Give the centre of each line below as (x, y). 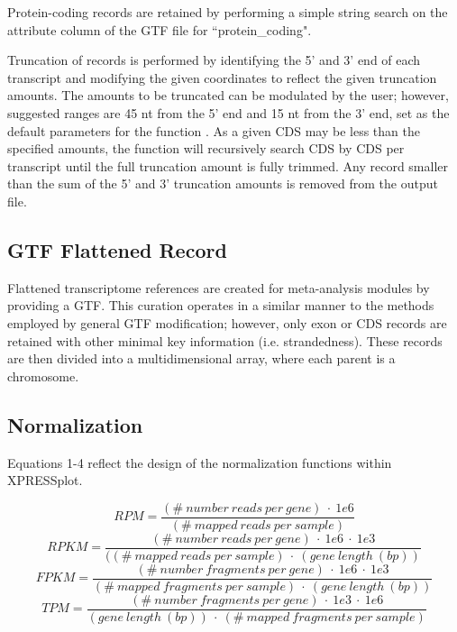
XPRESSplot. (45, 480)
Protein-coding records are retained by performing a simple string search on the (228, 12)
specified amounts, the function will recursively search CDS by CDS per (206, 148)
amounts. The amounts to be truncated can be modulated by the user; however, (228, 95)
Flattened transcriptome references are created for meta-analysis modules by (219, 287)
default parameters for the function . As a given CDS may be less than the (214, 130)
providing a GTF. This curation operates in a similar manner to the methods (221, 305)
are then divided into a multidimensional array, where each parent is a (201, 358)
